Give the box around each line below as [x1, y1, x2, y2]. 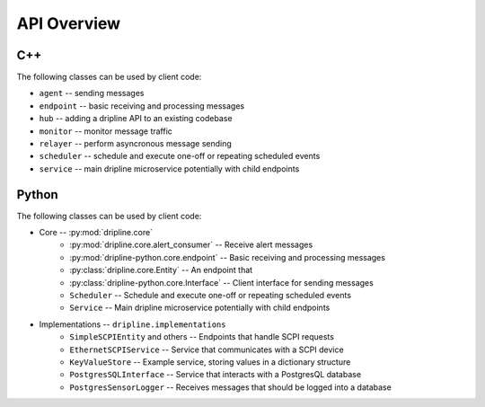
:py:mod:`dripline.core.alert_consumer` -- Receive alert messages [69, 239, 313, 251]
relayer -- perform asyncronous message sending [39, 138, 233, 149]
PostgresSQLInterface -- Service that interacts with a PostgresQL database [69, 369, 362, 380]
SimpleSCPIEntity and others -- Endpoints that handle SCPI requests [69, 332, 334, 342]
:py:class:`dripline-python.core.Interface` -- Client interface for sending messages [69, 277, 375, 288]
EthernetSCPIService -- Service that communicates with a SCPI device [69, 344, 345, 355]
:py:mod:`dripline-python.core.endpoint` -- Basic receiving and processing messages [69, 252, 386, 262]
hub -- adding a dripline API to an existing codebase [39, 113, 233, 124]
